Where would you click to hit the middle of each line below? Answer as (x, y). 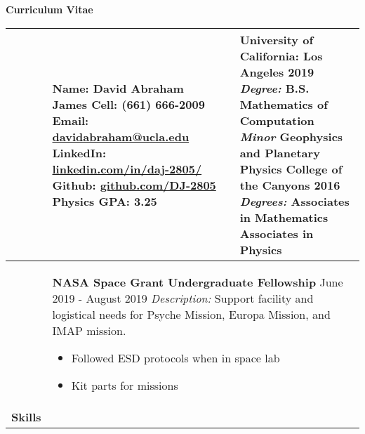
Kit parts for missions (125, 385)
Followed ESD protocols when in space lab (175, 357)
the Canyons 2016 (290, 185)
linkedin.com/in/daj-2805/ (127, 169)
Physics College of (291, 169)
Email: (71, 120)
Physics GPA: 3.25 (105, 201)
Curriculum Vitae (49, 9)
